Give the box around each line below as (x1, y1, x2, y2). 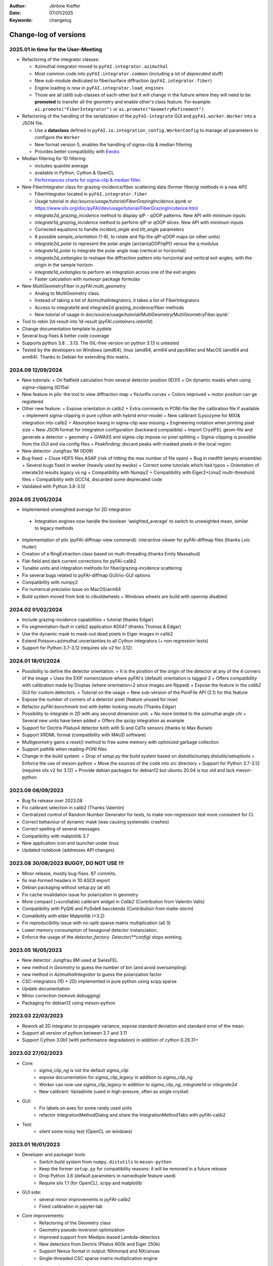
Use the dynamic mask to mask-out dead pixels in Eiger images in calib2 (22, 630, 173, 637)
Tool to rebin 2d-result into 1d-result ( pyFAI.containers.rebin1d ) (22, 319, 153, 325)
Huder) (22, 544, 37, 550)
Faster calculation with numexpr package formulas (34, 276, 140, 282)
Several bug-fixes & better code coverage (22, 333, 110, 339)
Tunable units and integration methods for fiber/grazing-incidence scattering (22, 565, 182, 571)
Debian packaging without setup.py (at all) (22, 884, 111, 891)
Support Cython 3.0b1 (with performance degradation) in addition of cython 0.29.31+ (22, 1037, 199, 1043)
